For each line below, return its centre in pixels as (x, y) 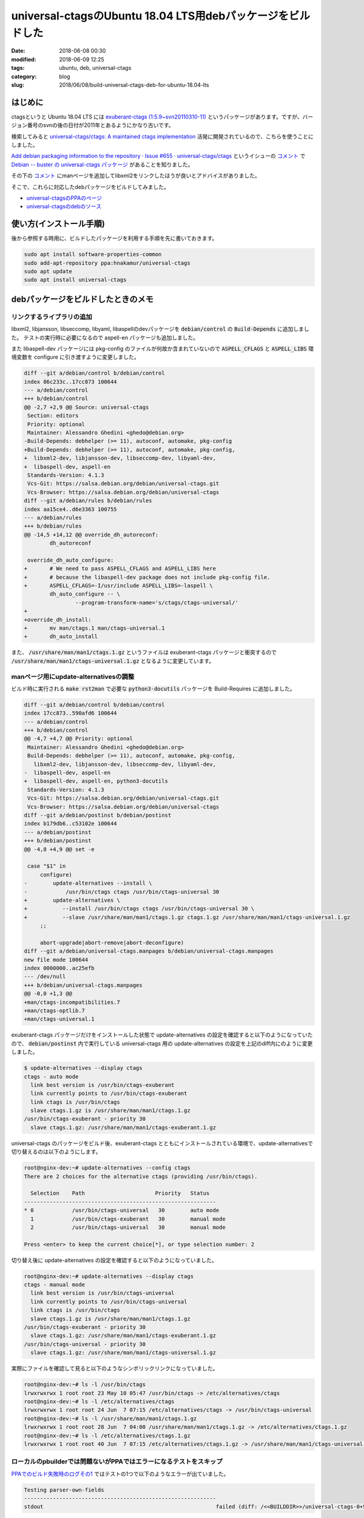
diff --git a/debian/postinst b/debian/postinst (98, 815)
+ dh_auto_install (61, 637)
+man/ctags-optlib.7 (54, 1010)
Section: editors (53, 416)
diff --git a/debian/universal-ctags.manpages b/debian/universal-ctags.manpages (149, 951)
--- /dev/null (45, 977)
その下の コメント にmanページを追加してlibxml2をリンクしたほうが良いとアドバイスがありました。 (136, 175)
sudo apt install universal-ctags (75, 280)
